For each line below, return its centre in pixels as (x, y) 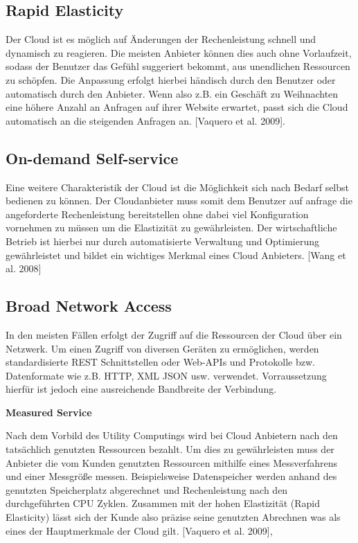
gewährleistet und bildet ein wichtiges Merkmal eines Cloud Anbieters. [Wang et (176, 255)
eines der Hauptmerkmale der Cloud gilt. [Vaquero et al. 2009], (139, 530)
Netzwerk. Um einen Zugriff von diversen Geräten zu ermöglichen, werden (162, 348)
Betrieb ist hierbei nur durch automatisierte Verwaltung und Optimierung (162, 241)
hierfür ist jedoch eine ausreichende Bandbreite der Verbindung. (141, 389)
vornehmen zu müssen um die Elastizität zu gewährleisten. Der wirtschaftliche (171, 228)
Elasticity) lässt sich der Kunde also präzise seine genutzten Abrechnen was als (173, 517)
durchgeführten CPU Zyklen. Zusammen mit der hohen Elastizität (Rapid (163, 503)
